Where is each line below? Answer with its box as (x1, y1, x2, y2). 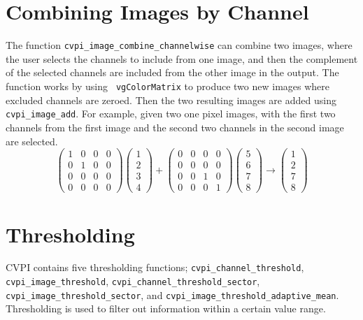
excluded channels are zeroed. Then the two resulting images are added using (6, 92, 336, 107)
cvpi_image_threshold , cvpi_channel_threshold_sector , (6, 274, 260, 289)
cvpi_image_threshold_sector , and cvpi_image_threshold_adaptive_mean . (6, 287, 339, 302)
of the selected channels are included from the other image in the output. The (6, 65, 339, 80)
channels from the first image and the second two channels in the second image (6, 119, 344, 134)
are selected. (6, 133, 58, 148)
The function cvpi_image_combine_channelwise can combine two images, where (6, 38, 353, 52)
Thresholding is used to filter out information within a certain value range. (6, 301, 326, 316)
